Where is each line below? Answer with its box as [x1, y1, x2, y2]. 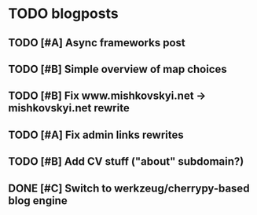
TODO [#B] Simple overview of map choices [8, 62, 228, 75]
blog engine [8, 194, 68, 207]
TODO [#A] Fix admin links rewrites [8, 128, 185, 141]
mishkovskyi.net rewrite [8, 101, 130, 115]
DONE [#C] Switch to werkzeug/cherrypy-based [8, 181, 250, 195]
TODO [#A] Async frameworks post [8, 36, 186, 49]
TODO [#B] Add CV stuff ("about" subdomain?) [8, 155, 244, 169]
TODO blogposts [8, 5, 119, 23]
